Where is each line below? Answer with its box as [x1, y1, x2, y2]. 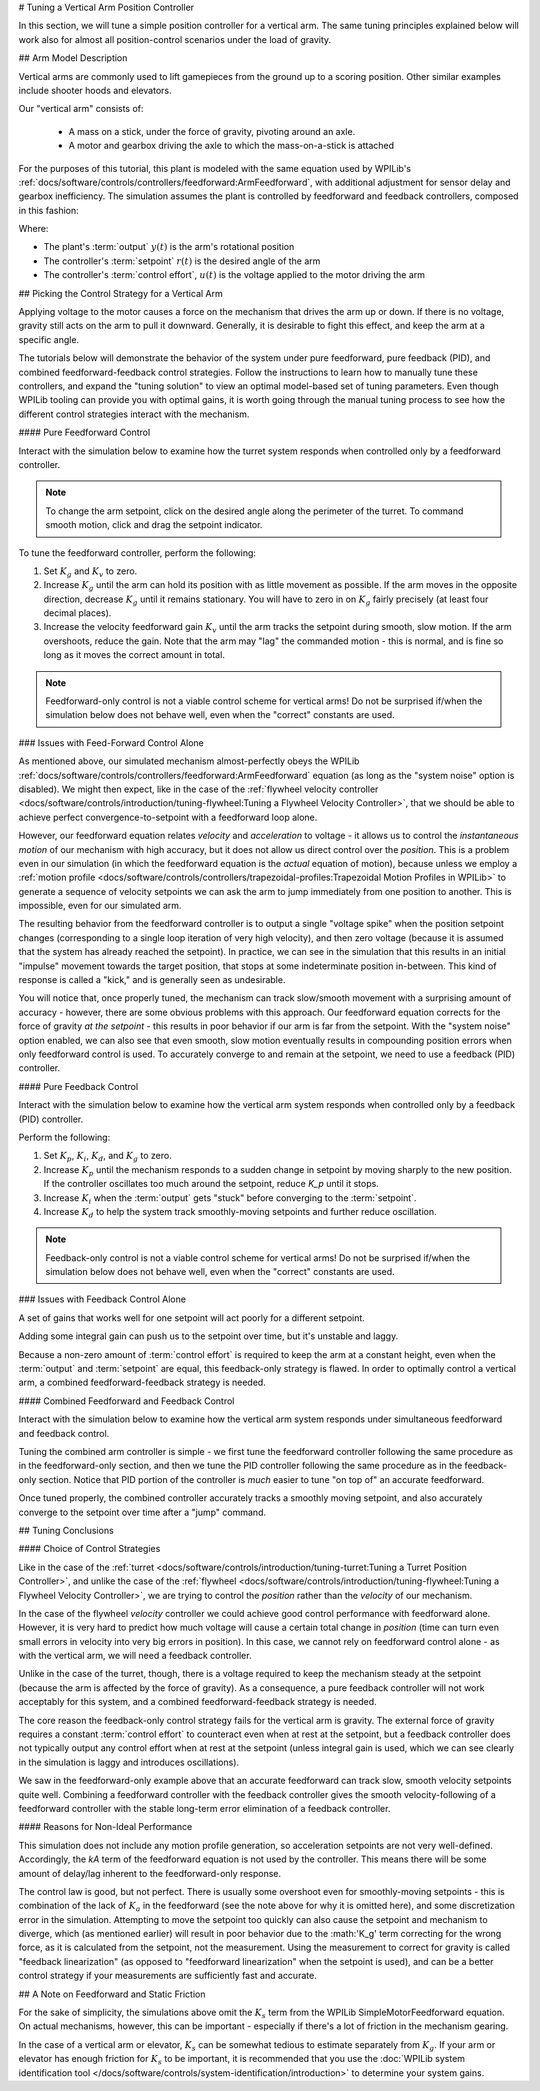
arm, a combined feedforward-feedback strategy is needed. [18, 1376, 267, 1389]
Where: [18, 223, 49, 235]
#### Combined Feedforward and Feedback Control [18, 1395, 235, 1407]
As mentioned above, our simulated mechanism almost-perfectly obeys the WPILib [18, 755, 360, 767]
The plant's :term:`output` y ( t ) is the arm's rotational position [43, 241, 295, 253]
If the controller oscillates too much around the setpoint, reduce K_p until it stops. [43, 1178, 379, 1190]
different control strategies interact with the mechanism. [18, 408, 250, 420]
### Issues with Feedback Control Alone [18, 1293, 187, 1305]
